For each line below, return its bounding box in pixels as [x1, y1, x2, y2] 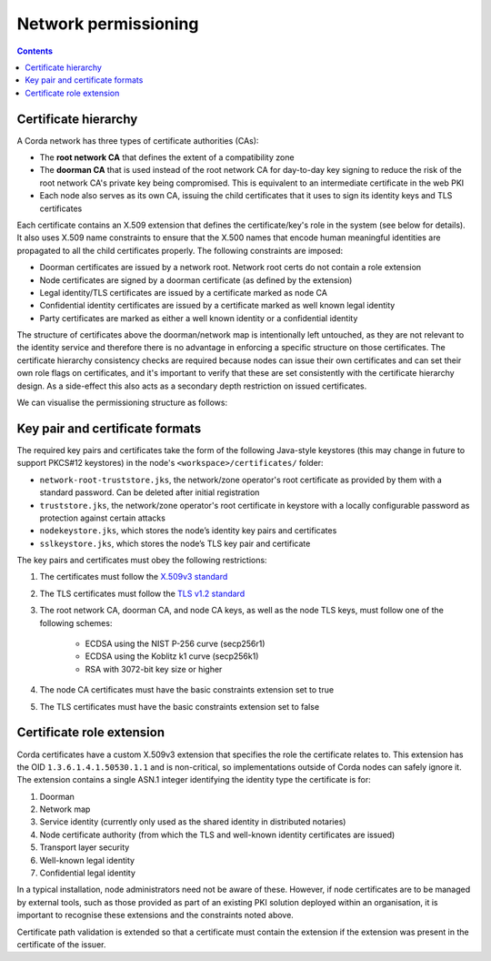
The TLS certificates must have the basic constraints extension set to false [39, 701, 320, 712]
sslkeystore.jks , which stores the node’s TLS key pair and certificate [39, 538, 311, 549]
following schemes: [39, 617, 113, 628]
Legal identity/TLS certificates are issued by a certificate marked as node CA [39, 287, 327, 298]
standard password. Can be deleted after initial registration [39, 487, 260, 498]
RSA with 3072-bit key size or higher [85, 663, 223, 674]
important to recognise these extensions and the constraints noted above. [16, 910, 295, 921]
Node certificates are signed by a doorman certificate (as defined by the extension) [39, 274, 353, 286]
